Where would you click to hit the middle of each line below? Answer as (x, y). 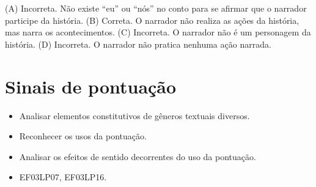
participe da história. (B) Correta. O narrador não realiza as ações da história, (152, 20)
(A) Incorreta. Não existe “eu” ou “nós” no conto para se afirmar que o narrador (156, 8)
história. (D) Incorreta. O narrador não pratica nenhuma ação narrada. (138, 44)
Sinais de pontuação (91, 86)
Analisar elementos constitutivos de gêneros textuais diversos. (134, 115)
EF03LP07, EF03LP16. (63, 177)
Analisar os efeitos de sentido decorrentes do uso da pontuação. (138, 156)
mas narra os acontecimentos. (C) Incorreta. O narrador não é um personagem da (158, 32)
